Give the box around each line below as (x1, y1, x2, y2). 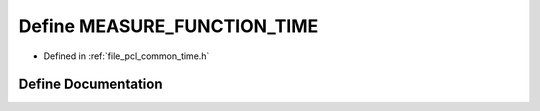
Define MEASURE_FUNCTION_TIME (18, 15, 319, 37)
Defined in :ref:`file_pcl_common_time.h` (43, 50, 210, 62)
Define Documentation (18, 76, 163, 93)
